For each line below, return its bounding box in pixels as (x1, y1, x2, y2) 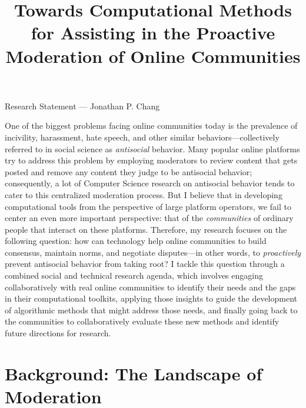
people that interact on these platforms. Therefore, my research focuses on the (5, 223, 287, 235)
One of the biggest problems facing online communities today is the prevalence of (5, 119, 298, 132)
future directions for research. (5, 327, 111, 339)
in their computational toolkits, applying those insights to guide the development (5, 292, 297, 305)
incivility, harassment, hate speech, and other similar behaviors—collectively (5, 131, 280, 143)
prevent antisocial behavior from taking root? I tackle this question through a (5, 257, 285, 270)
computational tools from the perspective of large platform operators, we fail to (5, 200, 291, 212)
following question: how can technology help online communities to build (5, 235, 267, 247)
